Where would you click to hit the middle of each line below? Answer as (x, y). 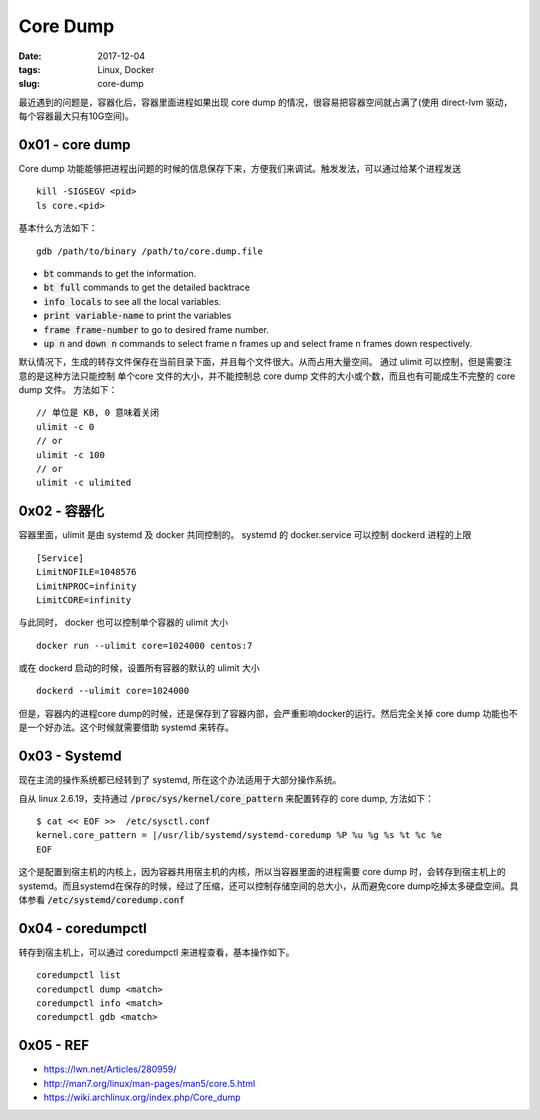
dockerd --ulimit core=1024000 (113, 691)
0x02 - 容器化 (61, 511)
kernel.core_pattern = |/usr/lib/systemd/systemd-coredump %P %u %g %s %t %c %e (239, 835)
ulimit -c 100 (70, 454)
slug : (29, 84)
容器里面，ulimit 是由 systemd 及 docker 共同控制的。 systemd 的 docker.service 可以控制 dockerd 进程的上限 (245, 535)
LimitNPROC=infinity (86, 586)
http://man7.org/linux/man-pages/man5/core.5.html (149, 1083)
